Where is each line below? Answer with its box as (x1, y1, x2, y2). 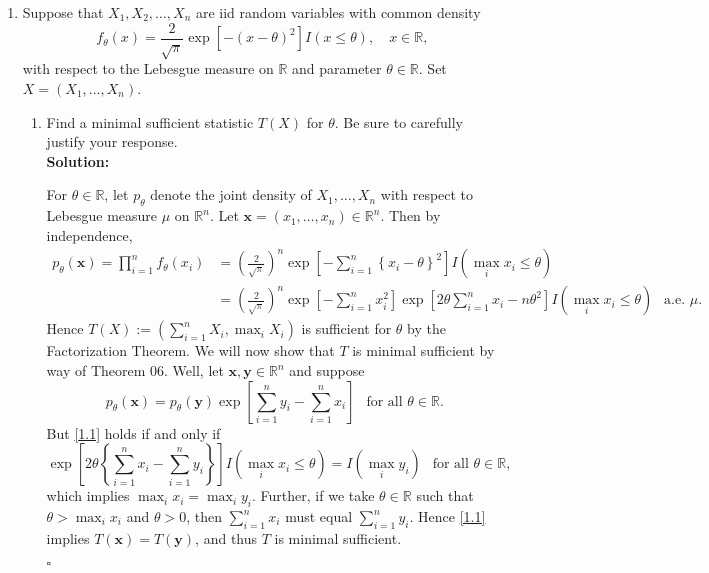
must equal (285, 506, 353, 527)
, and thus (195, 527, 258, 548)
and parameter (291, 58, 382, 79)
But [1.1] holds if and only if (46, 422, 221, 443)
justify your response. (46, 131, 178, 152)
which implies (46, 485, 130, 506)
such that (416, 485, 474, 506)
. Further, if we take (252, 485, 375, 506)
